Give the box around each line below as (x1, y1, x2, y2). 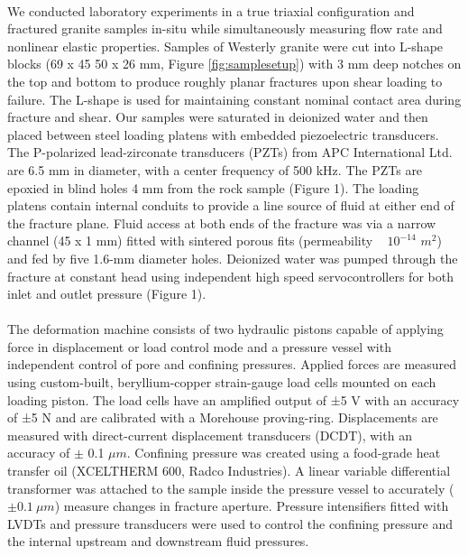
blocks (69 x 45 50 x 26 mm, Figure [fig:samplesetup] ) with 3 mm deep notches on (7, 54, 462, 73)
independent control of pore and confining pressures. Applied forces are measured (7, 355, 457, 374)
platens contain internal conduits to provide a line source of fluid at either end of (7, 196, 454, 215)
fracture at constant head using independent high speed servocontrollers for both (7, 266, 454, 285)
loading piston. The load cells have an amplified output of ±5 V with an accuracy (7, 390, 460, 409)
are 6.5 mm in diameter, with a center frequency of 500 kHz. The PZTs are (7, 160, 423, 179)
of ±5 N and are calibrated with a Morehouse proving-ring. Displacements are (7, 408, 438, 427)
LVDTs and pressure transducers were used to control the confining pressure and (7, 514, 454, 533)
